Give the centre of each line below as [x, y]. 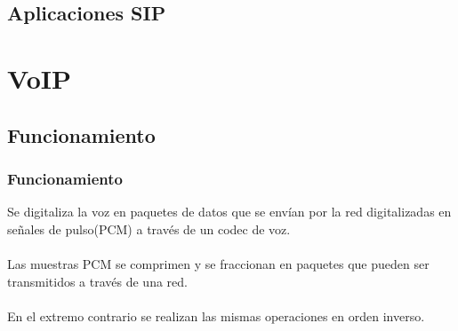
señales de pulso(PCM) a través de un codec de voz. [149, 229]
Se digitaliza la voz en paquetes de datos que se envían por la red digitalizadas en [229, 212]
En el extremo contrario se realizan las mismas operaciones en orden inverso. [216, 315]
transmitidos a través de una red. [97, 281]
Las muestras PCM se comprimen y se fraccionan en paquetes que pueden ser [218, 263]
